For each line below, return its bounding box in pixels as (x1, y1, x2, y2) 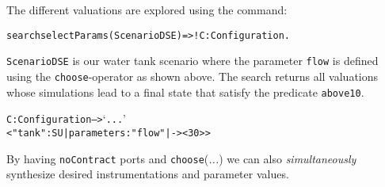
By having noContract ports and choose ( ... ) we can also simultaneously (6, 150, 356, 166)
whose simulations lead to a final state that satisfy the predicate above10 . (6, 83, 364, 100)
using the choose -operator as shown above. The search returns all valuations (6, 67, 379, 84)
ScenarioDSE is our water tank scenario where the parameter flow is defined (6, 52, 379, 69)
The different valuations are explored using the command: (6, 2, 288, 17)
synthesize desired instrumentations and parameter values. (6, 166, 289, 182)
